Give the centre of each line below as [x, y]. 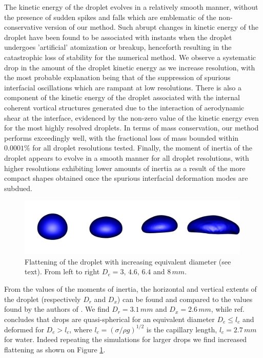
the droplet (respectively [43, 299]
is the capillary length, [182, 329]
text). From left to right [62, 271]
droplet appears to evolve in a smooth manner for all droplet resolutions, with [127, 157]
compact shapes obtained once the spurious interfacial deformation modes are [126, 178]
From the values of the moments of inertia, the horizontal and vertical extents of [130, 289]
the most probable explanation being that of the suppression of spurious [117, 77]
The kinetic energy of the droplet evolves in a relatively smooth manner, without [131, 7]
